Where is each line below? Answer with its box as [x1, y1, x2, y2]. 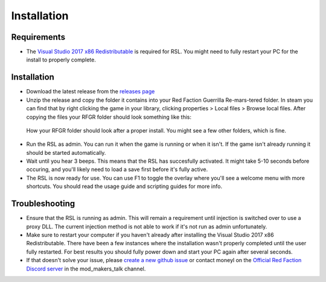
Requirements [11, 32, 66, 42]
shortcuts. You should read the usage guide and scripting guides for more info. [26, 183, 223, 190]
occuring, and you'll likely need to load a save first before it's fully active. [26, 166, 208, 173]
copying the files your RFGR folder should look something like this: [26, 113, 192, 121]
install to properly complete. [26, 56, 96, 63]
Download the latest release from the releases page [26, 88, 155, 95]
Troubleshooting [11, 199, 75, 209]
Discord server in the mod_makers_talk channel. [26, 265, 146, 272]
